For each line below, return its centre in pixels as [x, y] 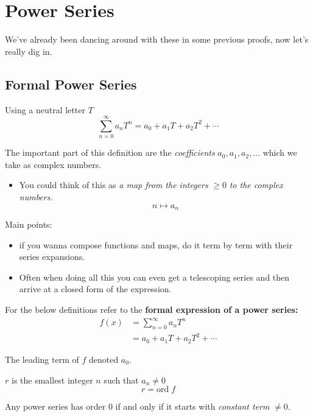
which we [280, 152]
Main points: [29, 224]
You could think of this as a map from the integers [114, 185]
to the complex [256, 185]
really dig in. [29, 51]
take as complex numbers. [53, 164]
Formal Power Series [71, 84]
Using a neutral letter [45, 109]
